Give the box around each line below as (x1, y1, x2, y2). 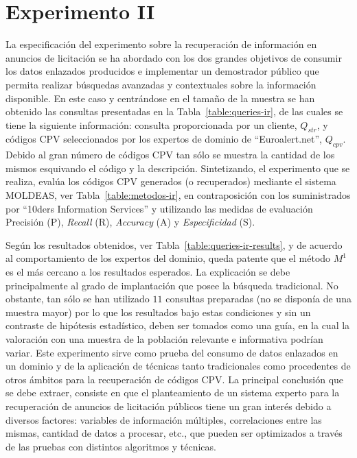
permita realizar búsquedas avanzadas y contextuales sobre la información (5, 77, 316, 91)
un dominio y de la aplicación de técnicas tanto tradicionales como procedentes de (5, 359, 351, 373)
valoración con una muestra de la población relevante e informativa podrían (5, 332, 323, 346)
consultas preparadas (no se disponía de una (165, 291, 352, 306)
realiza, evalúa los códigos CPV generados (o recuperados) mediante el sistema (5, 174, 336, 189)
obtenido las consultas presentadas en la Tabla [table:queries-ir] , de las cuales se (5, 104, 343, 119)
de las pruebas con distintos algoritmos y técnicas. (5, 439, 216, 453)
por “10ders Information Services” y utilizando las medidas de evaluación (5, 201, 313, 215)
